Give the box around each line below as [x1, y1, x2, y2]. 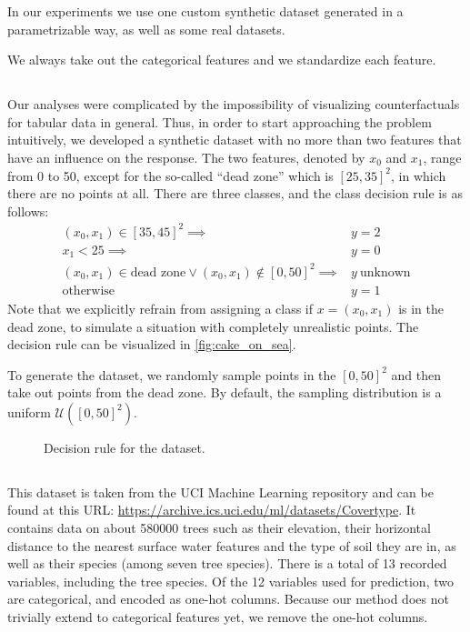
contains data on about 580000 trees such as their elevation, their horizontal [7, 518, 431, 537]
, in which [390, 166, 446, 185]
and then [391, 365, 441, 384]
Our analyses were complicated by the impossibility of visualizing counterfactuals [7, 95, 460, 114]
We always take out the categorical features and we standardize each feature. [7, 50, 436, 69]
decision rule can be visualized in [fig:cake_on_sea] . [7, 335, 296, 354]
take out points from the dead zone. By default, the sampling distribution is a [7, 383, 442, 402]
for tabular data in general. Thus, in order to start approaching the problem [7, 112, 432, 131]
